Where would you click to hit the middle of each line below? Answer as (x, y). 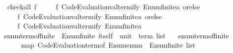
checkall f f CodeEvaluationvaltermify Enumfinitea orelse (103, 6)
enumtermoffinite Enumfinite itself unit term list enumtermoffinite (116, 35)
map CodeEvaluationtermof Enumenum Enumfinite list (108, 45)
